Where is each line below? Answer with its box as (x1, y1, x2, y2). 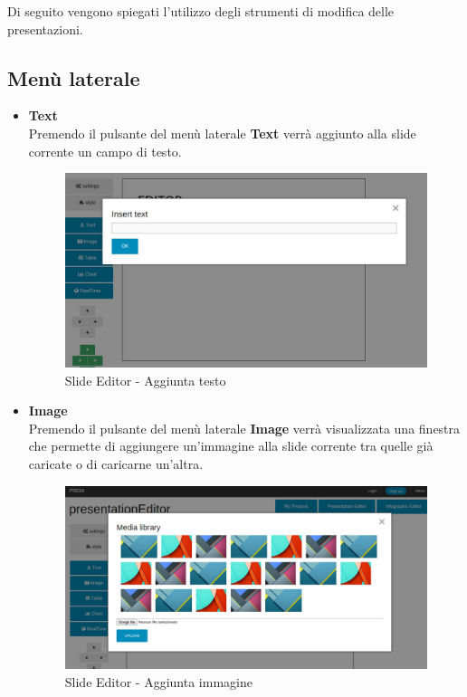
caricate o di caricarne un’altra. (28, 454, 204, 473)
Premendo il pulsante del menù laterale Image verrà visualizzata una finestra (28, 418, 461, 437)
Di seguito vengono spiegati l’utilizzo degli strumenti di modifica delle (7, 2, 395, 20)
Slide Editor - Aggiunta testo (64, 370, 226, 389)
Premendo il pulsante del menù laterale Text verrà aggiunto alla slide (28, 123, 416, 142)
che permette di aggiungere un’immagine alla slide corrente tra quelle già (28, 436, 434, 455)
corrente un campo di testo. (28, 141, 182, 160)
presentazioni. (7, 19, 83, 38)
